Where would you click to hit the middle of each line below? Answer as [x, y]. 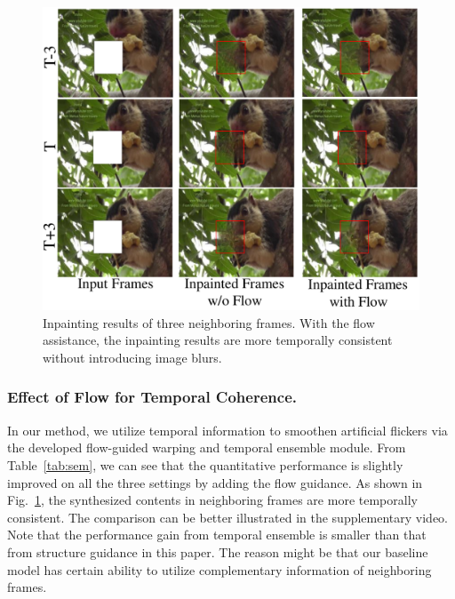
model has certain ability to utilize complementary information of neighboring [220, 569]
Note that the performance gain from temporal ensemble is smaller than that [217, 535]
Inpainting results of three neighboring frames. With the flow [209, 322]
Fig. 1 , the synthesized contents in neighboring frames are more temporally [212, 500]
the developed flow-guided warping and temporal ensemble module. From [207, 447]
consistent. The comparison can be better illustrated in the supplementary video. [227, 517]
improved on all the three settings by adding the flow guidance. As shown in [215, 482]
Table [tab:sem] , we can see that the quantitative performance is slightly [205, 464]
